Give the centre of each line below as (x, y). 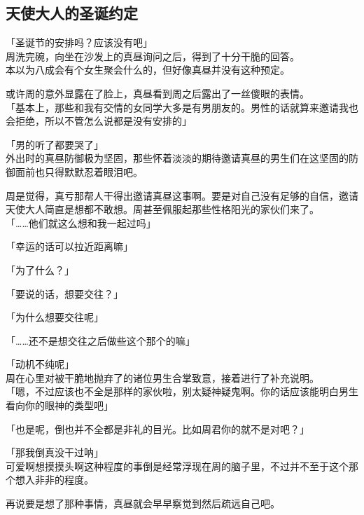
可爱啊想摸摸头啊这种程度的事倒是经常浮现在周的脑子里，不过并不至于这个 (177, 466)
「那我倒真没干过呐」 (55, 452)
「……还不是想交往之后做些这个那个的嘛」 (100, 340)
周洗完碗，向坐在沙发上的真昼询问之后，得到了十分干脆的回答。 (153, 56)
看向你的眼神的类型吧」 (59, 405)
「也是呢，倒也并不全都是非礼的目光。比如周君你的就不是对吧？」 (157, 428)
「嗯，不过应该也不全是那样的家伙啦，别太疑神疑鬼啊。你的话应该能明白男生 (182, 391)
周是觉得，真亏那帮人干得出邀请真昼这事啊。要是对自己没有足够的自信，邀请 (182, 195)
